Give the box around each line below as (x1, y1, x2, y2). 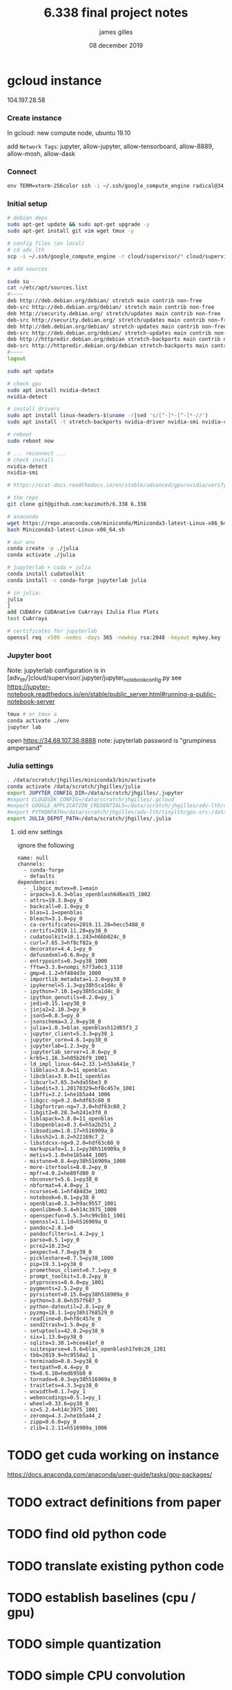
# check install (7, 456, 54, 464)
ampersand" (7, 743, 43, 752)
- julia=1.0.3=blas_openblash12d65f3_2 (23, 1024, 138, 1032)
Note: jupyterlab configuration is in (7, 667, 106, 675)
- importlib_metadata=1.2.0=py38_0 (23, 976, 126, 983)
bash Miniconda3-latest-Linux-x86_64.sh (7, 526, 126, 533)
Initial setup (7, 199, 48, 209)
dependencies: (17, 879, 58, 886)
